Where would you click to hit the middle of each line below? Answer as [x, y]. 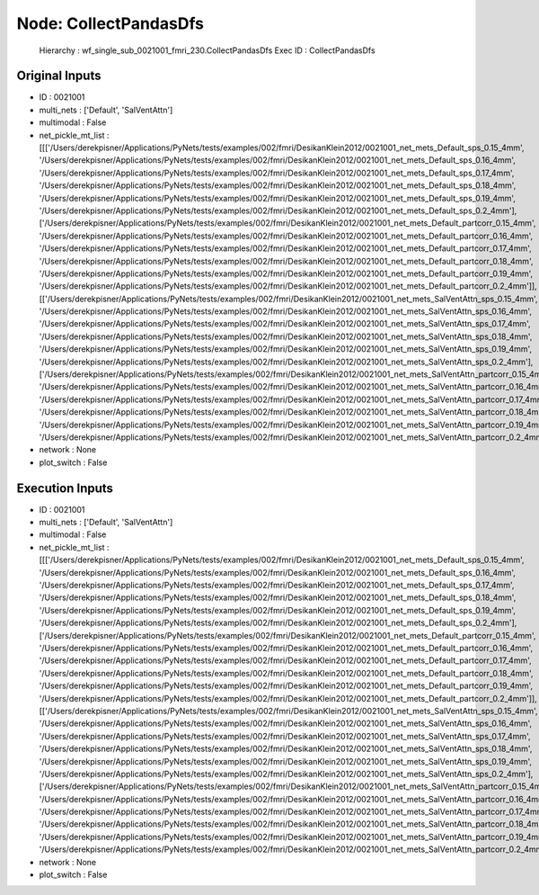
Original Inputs [59, 76]
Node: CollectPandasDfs [110, 23]
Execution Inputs [65, 488]
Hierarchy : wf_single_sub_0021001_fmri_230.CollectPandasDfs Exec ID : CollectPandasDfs [208, 50]
